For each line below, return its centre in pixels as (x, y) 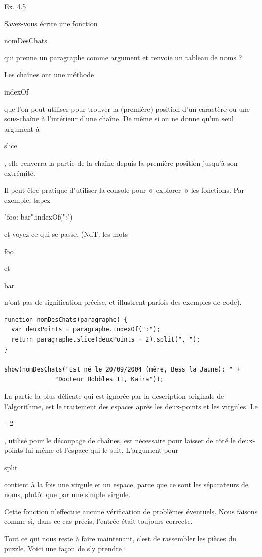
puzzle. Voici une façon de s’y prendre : (65, 548)
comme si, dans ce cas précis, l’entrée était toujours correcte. (98, 521)
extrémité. (20, 173)
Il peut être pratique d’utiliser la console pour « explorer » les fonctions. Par (124, 190)
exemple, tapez (27, 199)
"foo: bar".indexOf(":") (39, 217)
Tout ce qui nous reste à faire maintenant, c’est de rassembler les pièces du (120, 538)
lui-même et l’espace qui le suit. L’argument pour (102, 450)
